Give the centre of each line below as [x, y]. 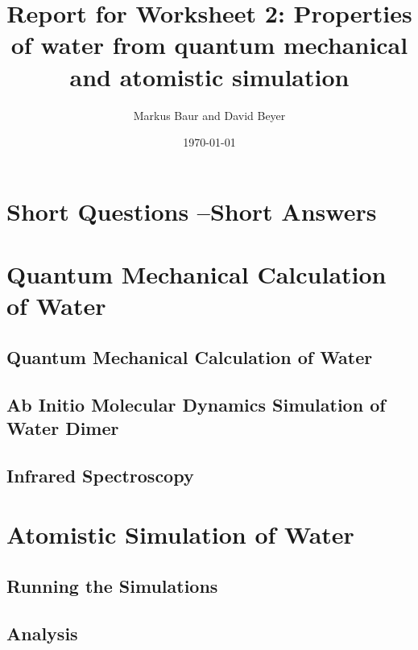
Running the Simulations [112, 585]
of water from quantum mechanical [209, 45]
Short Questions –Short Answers [192, 211]
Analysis [42, 633]
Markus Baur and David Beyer [209, 115]
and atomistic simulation [209, 76]
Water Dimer [63, 428]
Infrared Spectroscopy [100, 475]
